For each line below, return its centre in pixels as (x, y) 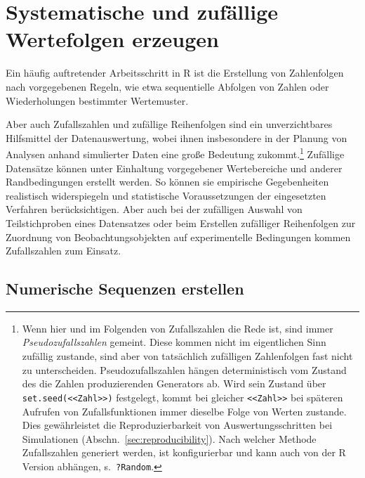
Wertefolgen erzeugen (112, 39)
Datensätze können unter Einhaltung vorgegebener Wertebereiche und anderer (174, 168)
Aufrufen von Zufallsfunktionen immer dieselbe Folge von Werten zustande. (184, 411)
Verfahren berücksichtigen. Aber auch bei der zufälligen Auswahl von (154, 209)
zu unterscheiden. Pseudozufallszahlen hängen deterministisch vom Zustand (184, 369)
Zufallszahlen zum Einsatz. (64, 251)
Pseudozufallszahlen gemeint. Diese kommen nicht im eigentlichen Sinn (174, 342)
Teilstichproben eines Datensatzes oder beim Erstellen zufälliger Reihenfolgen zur (181, 222)
